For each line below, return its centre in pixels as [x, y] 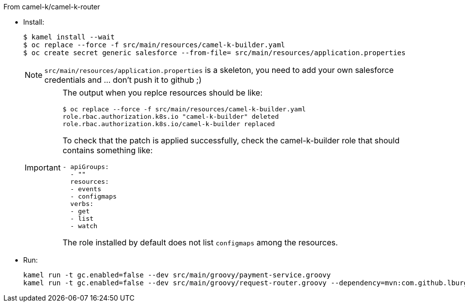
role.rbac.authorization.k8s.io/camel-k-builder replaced [169, 124]
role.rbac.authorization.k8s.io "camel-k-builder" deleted [171, 117]
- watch [84, 226]
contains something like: [107, 150]
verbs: [82, 204]
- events [86, 189]
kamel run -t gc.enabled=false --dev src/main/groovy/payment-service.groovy [177, 275]
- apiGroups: [86, 167]
